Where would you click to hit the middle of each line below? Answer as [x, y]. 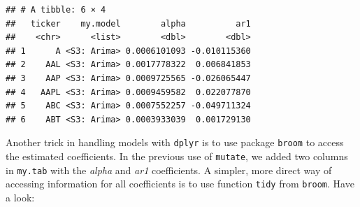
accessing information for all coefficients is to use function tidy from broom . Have [180, 184]
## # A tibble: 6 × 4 [56, 10]
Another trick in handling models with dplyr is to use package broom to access [175, 142]
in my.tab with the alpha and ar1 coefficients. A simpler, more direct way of [169, 170]
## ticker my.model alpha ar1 [128, 23]
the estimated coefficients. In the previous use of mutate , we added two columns [177, 156]
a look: [20, 197]
